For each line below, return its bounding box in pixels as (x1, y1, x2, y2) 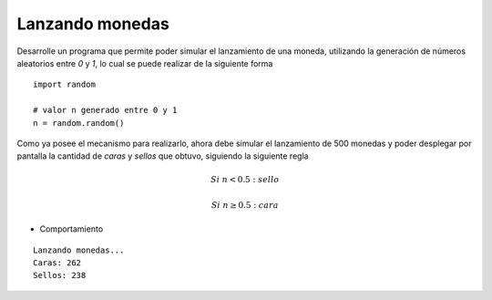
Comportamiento (39, 223, 104, 234)
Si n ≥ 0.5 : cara (210, 200, 279, 210)
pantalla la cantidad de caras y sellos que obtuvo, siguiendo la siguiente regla (16, 150, 309, 161)
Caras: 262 (33, 258, 82, 268)
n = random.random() (33, 118, 125, 128)
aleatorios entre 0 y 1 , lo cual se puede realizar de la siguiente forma (16, 57, 273, 68)
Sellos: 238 (33, 270, 87, 281)
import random (33, 79, 96, 90)
